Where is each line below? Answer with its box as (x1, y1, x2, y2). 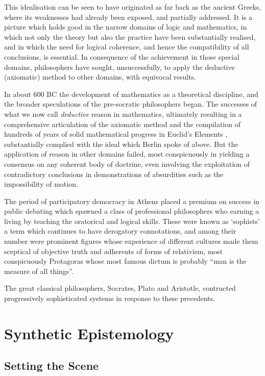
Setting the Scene (4, 358, 99, 373)
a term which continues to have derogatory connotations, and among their (4, 225, 236, 236)
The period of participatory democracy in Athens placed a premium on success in (4, 195, 259, 206)
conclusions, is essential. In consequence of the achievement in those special (4, 51, 239, 62)
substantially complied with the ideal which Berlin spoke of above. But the (4, 138, 238, 149)
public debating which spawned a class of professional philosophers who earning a (4, 206, 259, 216)
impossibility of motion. (4, 179, 78, 189)
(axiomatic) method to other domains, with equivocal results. (4, 71, 196, 82)
